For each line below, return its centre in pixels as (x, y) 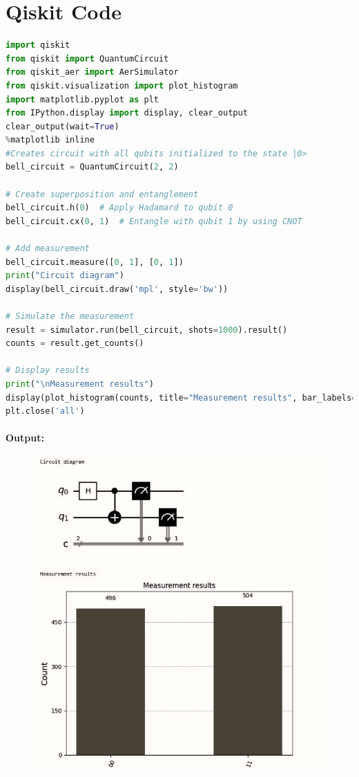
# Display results (48, 371)
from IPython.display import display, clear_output (127, 113)
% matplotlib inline (50, 140)
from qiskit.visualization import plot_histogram (122, 85)
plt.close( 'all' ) (45, 411)
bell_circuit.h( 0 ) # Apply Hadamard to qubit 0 (119, 208)
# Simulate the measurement (70, 316)
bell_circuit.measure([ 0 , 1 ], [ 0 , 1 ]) (95, 262)
